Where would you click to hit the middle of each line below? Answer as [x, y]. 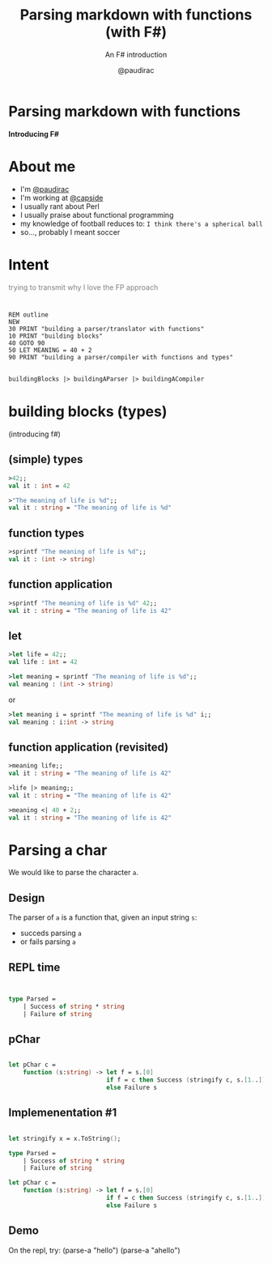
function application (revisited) [89, 747]
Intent [29, 264]
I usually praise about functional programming [97, 215]
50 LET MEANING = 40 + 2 [50, 350]
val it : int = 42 [39, 486]
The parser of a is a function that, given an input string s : [103, 917]
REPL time [34, 967]
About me [42, 166]
